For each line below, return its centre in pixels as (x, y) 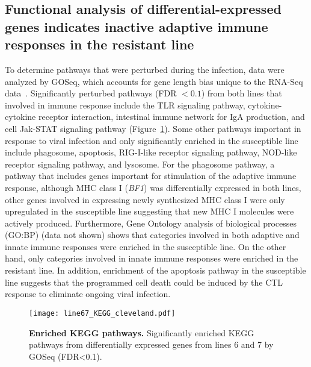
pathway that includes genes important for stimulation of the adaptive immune (151, 176)
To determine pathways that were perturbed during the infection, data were (145, 69)
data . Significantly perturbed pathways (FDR (91, 93)
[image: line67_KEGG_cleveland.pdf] (102, 313)
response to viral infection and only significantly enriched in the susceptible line (152, 140)
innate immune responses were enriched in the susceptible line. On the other (146, 246)
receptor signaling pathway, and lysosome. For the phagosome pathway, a (140, 164)
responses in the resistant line (100, 44)
